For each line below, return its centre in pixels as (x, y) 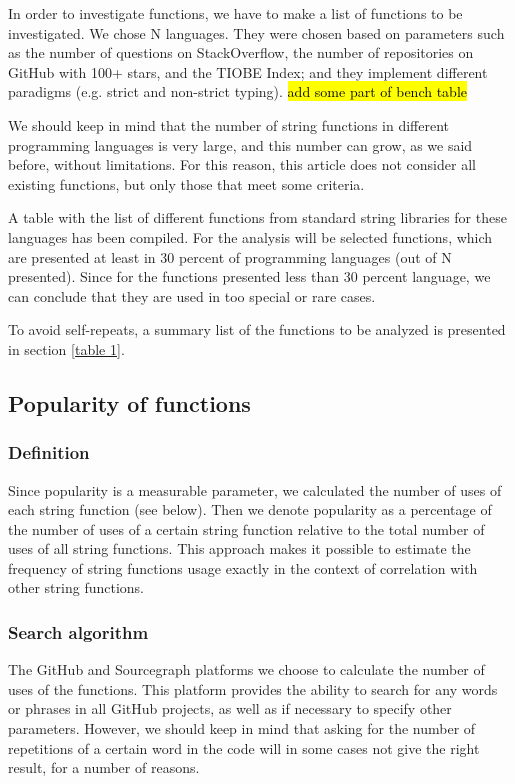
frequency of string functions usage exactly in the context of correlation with (243, 567)
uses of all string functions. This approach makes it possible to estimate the (239, 548)
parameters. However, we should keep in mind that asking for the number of (242, 728)
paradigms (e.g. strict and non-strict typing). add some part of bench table (237, 91)
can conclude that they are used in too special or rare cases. (192, 295)
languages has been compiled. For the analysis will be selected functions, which (250, 236)
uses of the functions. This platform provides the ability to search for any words (253, 688)
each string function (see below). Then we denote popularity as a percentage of (250, 509)
